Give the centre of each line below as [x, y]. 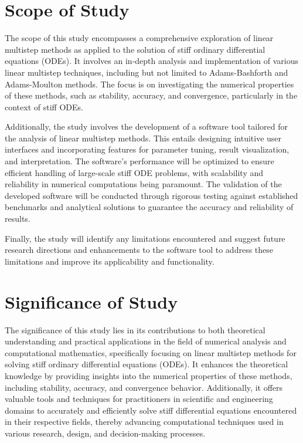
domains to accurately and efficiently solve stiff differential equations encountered [151, 410]
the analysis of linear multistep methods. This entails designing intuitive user [143, 138]
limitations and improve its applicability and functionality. [110, 261]
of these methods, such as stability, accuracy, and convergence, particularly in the [151, 95]
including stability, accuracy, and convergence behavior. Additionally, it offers [144, 387]
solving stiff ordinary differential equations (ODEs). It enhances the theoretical [147, 364]
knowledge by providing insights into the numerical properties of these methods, [149, 375]
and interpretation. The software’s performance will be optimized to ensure [139, 161]
